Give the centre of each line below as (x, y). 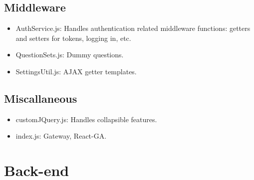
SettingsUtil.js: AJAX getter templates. (76, 71)
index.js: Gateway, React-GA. (61, 136)
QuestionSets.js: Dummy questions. (70, 55)
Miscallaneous (41, 98)
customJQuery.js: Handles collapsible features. (86, 119)
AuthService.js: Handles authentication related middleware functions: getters (133, 28)
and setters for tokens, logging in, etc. (73, 38)
